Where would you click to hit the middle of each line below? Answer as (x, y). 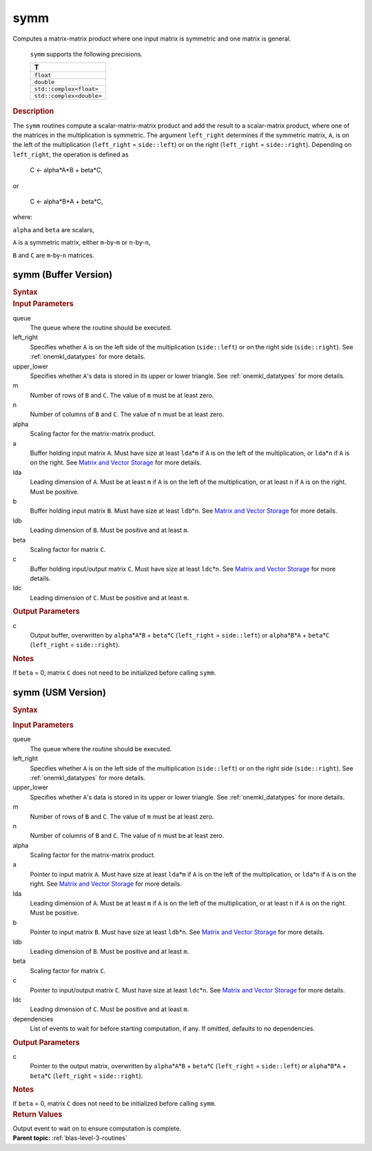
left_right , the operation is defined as (71, 154)
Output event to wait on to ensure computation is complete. (97, 1128)
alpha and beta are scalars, (53, 230)
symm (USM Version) (60, 692)
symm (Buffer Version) (63, 275)
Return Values (38, 1114)
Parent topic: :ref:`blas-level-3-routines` (70, 1138)
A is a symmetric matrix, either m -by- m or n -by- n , (82, 243)
